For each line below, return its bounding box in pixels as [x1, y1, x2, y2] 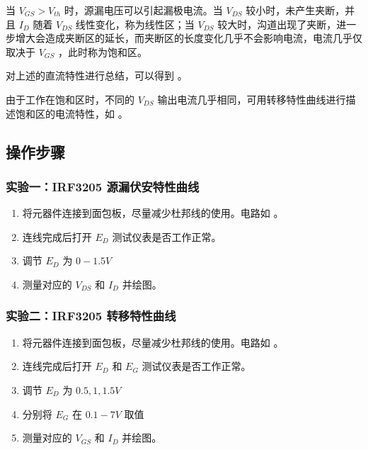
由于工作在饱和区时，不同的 [6, 91, 134, 106]
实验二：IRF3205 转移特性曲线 [6, 307, 176, 325]
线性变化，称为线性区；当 [75, 16, 195, 31]
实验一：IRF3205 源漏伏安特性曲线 [6, 177, 200, 195]
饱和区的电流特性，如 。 [15, 106, 128, 120]
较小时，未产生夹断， [246, 3, 345, 17]
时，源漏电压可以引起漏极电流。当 [64, 3, 223, 17]
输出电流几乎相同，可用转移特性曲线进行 [157, 91, 346, 106]
